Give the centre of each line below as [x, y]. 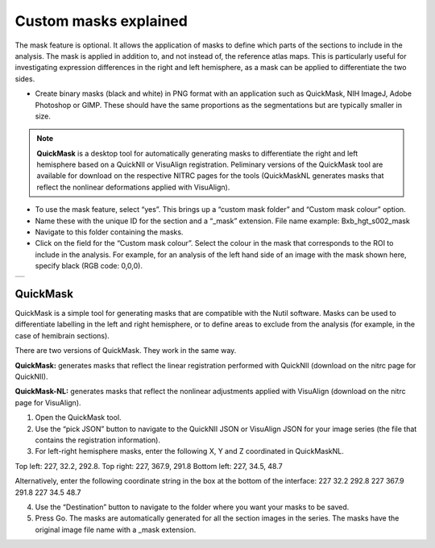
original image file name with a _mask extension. [116, 529]
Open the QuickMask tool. [78, 417]
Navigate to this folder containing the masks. [109, 232]
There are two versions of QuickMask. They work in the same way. [126, 351]
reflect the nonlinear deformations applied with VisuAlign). [133, 187]
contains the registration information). [98, 440]
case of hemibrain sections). [62, 335]
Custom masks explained [101, 21]
